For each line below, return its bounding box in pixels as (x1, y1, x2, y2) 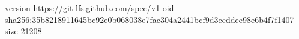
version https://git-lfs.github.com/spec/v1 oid (5, 2, 174, 14)
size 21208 (5, 25, 42, 37)
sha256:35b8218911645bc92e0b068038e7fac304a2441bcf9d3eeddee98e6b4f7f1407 (5, 13, 294, 25)
